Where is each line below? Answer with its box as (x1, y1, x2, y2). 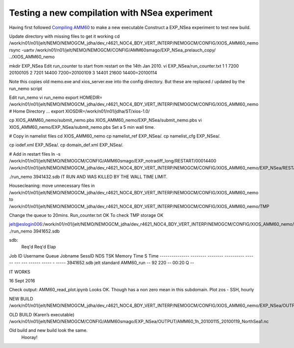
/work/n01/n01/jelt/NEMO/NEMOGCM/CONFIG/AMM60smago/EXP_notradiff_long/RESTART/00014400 (9, 158, 217, 164)
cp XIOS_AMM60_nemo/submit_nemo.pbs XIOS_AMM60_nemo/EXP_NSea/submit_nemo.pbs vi (9, 117, 202, 123)
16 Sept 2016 (9, 278, 35, 284)
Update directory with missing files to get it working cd (9, 33, 120, 39)
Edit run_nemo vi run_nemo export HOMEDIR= (9, 94, 103, 100)
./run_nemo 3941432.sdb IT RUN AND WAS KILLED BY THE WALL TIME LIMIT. (9, 174, 168, 180)
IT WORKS (9, 269, 30, 275)
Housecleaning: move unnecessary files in (9, 183, 95, 188)
